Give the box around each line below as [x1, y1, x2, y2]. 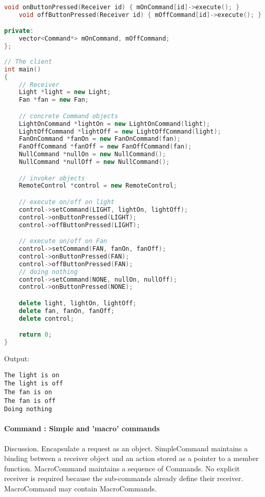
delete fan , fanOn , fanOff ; [18, 307, 115, 315]
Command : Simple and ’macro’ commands [4, 423, 160, 434]
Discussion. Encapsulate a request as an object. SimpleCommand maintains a [4, 443, 248, 453]
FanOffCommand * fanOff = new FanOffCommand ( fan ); [18, 143, 192, 151]
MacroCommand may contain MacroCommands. [4, 483, 157, 494]
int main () [4, 65, 41, 73]
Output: [4, 353, 30, 363]
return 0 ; [18, 331, 52, 339]
